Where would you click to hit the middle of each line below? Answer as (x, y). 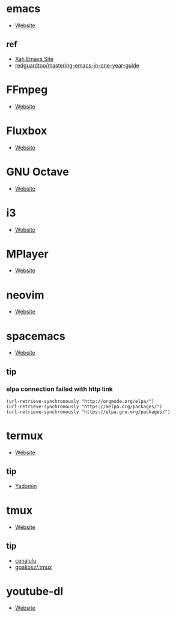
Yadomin (26, 486)
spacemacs (36, 336)
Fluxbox (27, 131)
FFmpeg (27, 90)
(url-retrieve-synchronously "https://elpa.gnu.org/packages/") (88, 412)
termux (25, 436)
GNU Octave (38, 172)
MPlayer (28, 254)
